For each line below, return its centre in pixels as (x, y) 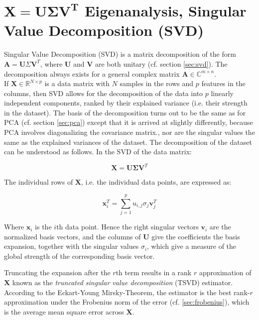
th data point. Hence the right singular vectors (128, 227)
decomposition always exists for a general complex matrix (92, 73)
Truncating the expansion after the (57, 272)
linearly (222, 93)
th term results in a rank (154, 272)
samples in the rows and (157, 83)
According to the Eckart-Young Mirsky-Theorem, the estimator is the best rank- (127, 292)
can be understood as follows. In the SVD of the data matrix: (98, 152)
